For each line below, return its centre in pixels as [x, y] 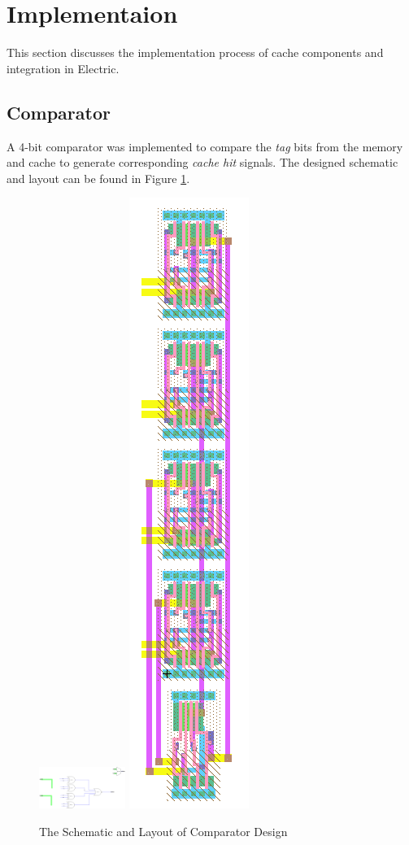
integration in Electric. [63, 68]
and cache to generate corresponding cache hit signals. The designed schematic [202, 162]
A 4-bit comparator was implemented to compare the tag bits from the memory [205, 146]
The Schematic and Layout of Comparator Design [163, 831]
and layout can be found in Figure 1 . [98, 178]
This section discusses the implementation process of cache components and [195, 52]
